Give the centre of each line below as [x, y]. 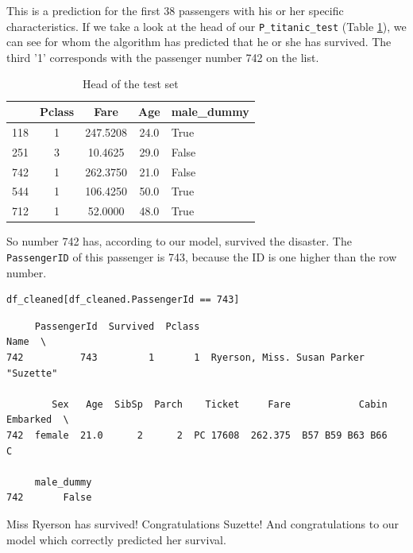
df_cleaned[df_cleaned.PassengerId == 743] [123, 300]
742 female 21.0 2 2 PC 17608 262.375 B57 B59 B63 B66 [197, 435]
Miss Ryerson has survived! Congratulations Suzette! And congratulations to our [203, 523]
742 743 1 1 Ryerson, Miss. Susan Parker [186, 357]
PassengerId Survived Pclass [117, 326]
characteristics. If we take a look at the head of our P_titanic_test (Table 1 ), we [206, 26]
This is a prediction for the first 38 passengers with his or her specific [175, 10]
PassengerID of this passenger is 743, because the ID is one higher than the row [202, 256]
